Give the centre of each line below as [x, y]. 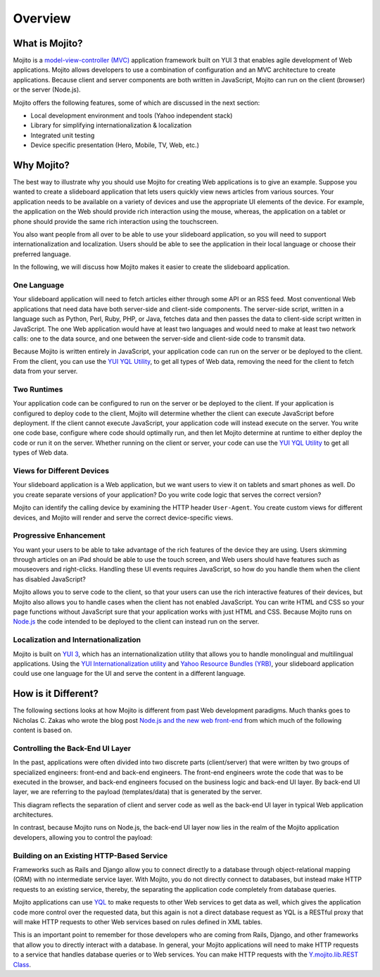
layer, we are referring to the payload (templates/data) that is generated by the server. [138, 792]
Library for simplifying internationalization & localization [111, 125]
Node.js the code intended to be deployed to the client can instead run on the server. [136, 622]
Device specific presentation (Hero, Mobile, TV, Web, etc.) [115, 145]
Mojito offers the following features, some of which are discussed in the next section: [137, 103]
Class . [22, 964]
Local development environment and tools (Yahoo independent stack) [132, 115]
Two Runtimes [38, 389]
